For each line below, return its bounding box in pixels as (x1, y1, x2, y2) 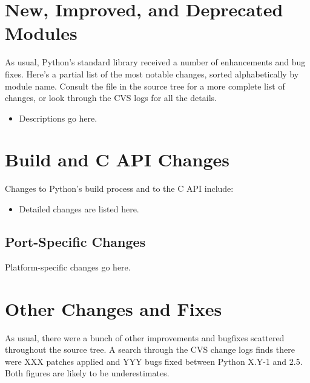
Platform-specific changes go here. (5, 260, 131, 273)
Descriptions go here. (19, 111, 97, 124)
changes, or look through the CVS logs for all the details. (5, 91, 217, 104)
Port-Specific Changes (5, 232, 146, 250)
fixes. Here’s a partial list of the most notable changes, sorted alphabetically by (5, 67, 299, 80)
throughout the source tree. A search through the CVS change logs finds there (5, 343, 295, 356)
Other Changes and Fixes (5, 296, 222, 321)
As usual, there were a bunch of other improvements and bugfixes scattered (5, 331, 285, 344)
